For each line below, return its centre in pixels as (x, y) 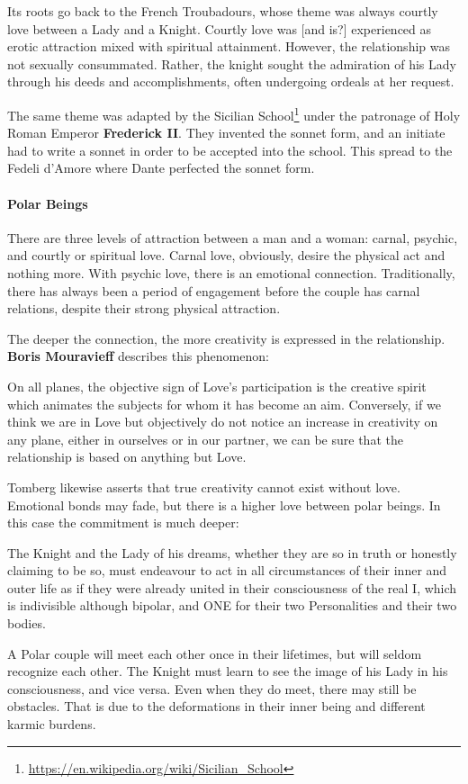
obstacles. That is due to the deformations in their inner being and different (216, 706)
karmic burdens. (52, 724)
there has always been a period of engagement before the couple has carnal (214, 290)
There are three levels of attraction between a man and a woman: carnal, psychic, (233, 237)
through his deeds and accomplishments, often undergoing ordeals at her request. (231, 81)
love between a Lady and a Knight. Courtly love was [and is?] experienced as (220, 28)
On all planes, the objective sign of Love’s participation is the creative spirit (217, 386)
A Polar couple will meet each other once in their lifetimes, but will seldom (215, 653)
